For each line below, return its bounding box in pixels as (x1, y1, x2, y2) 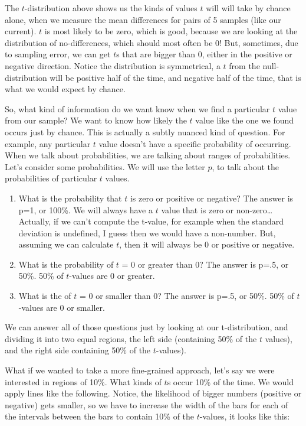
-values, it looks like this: (199, 410, 290, 422)
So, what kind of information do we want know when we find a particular (5, 102, 270, 115)
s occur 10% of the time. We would (167, 375, 294, 388)
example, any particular (5, 137, 91, 149)
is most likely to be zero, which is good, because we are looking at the (44, 25, 298, 37)
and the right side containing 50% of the (5, 344, 151, 356)
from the (229, 59, 260, 71)
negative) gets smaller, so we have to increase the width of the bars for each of (5, 398, 288, 411)
